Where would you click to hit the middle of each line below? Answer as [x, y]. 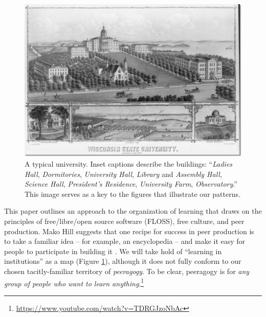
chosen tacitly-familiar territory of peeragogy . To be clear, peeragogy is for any [127, 271]
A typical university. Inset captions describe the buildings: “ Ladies [129, 164]
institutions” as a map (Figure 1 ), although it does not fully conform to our [123, 261]
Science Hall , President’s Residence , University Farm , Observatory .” [131, 184]
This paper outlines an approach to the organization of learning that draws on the [133, 211]
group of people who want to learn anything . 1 [74, 282]
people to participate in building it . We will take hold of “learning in [113, 251]
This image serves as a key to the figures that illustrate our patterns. [132, 194]
